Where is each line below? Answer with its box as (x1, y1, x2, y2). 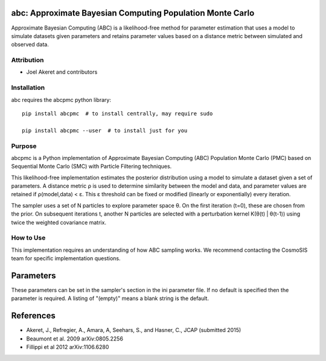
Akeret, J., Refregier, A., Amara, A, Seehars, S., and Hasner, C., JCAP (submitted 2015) (26, 327, 241, 334)
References (11, 311, 56, 321)
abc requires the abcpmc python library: (11, 96, 112, 103)
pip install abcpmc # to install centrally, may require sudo (22, 110, 213, 117)
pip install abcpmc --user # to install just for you (22, 127, 188, 134)
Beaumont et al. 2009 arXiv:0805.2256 (26, 335, 124, 342)
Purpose (11, 142, 37, 150)
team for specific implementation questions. (11, 255, 121, 262)
